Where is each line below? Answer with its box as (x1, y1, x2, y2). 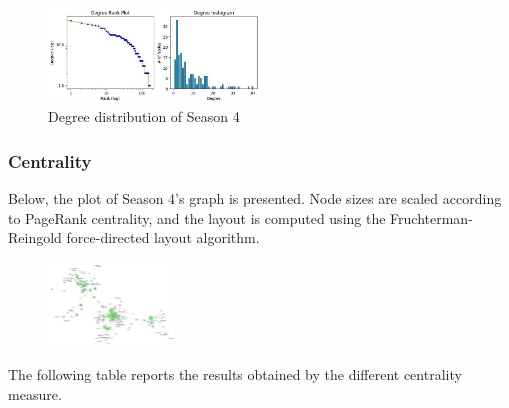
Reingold (8, 227, 62, 248)
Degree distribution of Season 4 (48, 106, 240, 127)
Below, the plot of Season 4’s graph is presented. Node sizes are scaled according (8, 188, 502, 209)
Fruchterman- (390, 207, 473, 228)
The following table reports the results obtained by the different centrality (8, 364, 462, 385)
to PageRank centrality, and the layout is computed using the (8, 207, 386, 228)
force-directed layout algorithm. (66, 227, 260, 248)
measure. (8, 384, 62, 405)
